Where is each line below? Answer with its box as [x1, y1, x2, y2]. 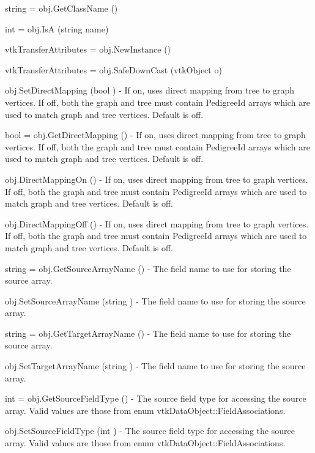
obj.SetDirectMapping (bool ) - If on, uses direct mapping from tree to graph [5, 84, 295, 97]
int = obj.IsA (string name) [5, 22, 109, 35]
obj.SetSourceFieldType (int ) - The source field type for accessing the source [5, 424, 295, 437]
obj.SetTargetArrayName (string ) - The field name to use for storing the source [5, 359, 306, 372]
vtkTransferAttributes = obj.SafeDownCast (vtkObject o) [5, 63, 222, 76]
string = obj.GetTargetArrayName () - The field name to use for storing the [5, 326, 291, 339]
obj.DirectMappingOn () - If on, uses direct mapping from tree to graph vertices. [5, 172, 308, 185]
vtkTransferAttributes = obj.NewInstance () [5, 43, 171, 56]
